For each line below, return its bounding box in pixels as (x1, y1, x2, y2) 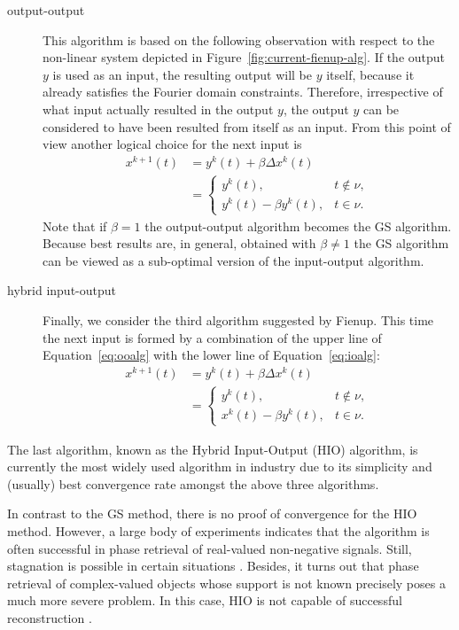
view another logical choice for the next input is (43, 135, 302, 153)
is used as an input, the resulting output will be (52, 65, 312, 83)
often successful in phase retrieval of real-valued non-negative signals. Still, (7, 539, 412, 557)
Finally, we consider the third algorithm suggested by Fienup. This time (43, 310, 434, 329)
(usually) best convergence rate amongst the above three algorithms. (7, 474, 379, 493)
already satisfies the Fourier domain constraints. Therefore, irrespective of (43, 82, 443, 101)
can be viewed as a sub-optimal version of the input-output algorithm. (43, 251, 424, 269)
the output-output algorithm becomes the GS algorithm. (144, 216, 452, 235)
